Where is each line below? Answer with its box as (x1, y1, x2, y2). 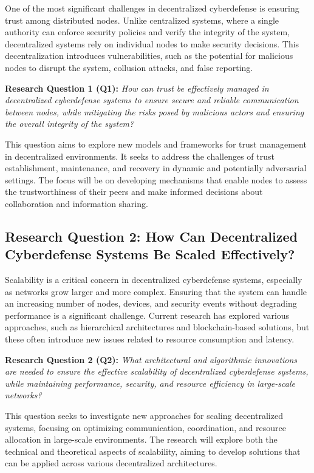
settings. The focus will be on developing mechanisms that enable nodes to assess (5, 173, 307, 186)
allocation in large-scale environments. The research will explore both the (5, 433, 278, 446)
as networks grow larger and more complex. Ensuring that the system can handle (5, 285, 307, 298)
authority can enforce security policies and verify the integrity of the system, (5, 26, 290, 38)
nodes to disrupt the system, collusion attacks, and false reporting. (5, 61, 253, 73)
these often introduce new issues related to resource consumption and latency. (5, 333, 295, 345)
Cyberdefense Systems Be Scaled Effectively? (5, 245, 295, 264)
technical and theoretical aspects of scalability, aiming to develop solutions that (5, 444, 301, 457)
